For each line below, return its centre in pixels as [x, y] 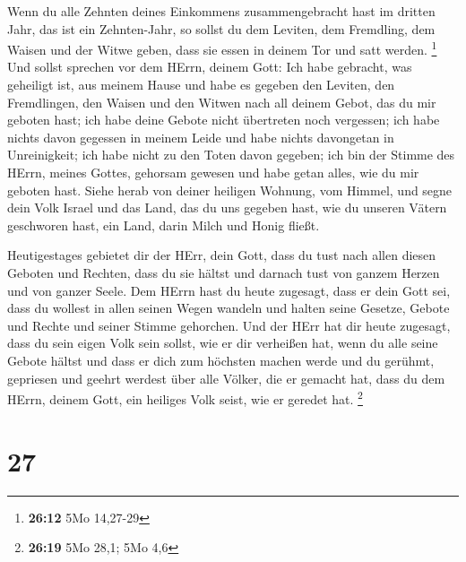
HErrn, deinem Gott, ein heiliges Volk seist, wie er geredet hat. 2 [185, 398]
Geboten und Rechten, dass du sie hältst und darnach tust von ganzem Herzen [224, 272]
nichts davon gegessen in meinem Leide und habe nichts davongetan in [201, 137]
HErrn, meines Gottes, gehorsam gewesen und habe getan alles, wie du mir [213, 172]
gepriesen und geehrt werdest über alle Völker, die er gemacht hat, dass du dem [226, 378]
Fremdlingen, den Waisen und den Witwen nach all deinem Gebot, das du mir [222, 102]
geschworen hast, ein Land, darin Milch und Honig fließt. [164, 225]
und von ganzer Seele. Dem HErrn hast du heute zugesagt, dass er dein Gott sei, [229, 290]
